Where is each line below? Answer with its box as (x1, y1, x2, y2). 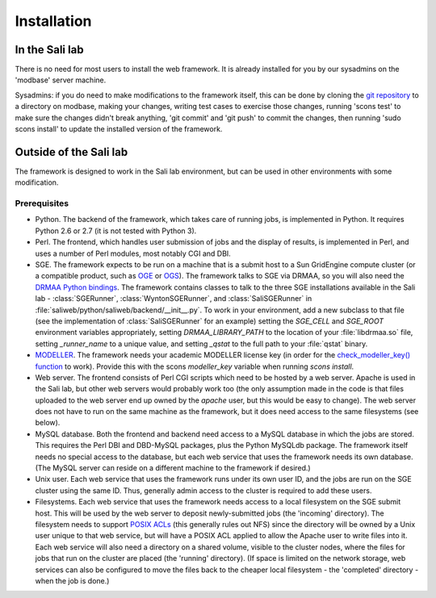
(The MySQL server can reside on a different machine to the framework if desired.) (35, 463, 311, 473)
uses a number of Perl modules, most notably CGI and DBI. (35, 249, 232, 258)
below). (35, 418, 61, 428)
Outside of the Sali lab (15, 145, 128, 159)
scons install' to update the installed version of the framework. (15, 124, 223, 134)
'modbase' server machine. (15, 75, 107, 85)
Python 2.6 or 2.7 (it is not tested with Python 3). (35, 226, 197, 236)
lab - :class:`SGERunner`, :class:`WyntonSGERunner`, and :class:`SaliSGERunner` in (35, 294, 312, 303)
